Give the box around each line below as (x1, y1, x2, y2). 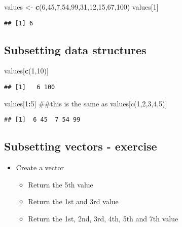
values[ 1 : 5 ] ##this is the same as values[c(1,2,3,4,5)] (4, 98, 167, 108)
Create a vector (16, 162, 64, 173)
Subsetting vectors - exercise (4, 138, 157, 154)
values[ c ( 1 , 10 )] (4, 65, 49, 76)
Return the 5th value (28, 179, 93, 190)
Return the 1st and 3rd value (28, 196, 119, 207)
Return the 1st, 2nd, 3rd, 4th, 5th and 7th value (28, 213, 178, 223)
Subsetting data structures (4, 42, 147, 57)
